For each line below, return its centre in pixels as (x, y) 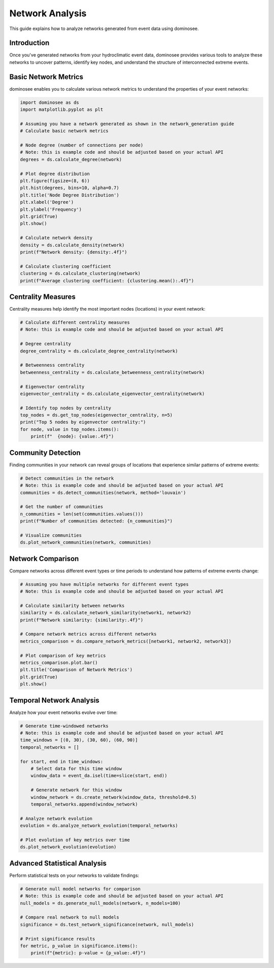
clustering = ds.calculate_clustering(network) (80, 273)
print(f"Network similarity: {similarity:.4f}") (82, 620)
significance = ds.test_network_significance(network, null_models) (107, 924)
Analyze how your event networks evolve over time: (63, 712)
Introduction (29, 43)
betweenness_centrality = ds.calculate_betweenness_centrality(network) (112, 372)
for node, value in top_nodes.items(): (70, 429)
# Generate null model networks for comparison (80, 889)
